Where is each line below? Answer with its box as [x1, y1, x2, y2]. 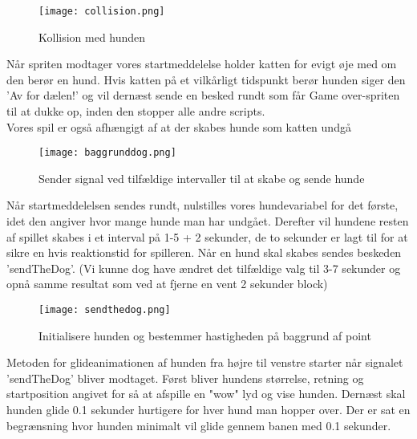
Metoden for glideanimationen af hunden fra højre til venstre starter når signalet [6, 354, 403, 371]
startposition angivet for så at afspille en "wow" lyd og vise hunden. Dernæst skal [6, 385, 406, 402]
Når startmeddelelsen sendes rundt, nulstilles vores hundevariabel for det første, [6, 197, 399, 213]
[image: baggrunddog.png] [38, 147, 176, 159]
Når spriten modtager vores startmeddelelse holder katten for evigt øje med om [6, 55, 397, 72]
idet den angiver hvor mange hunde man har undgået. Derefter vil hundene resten [6, 213, 409, 230]
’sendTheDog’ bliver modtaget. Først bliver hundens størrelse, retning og [6, 369, 364, 386]
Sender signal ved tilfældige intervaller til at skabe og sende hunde [38, 169, 365, 186]
